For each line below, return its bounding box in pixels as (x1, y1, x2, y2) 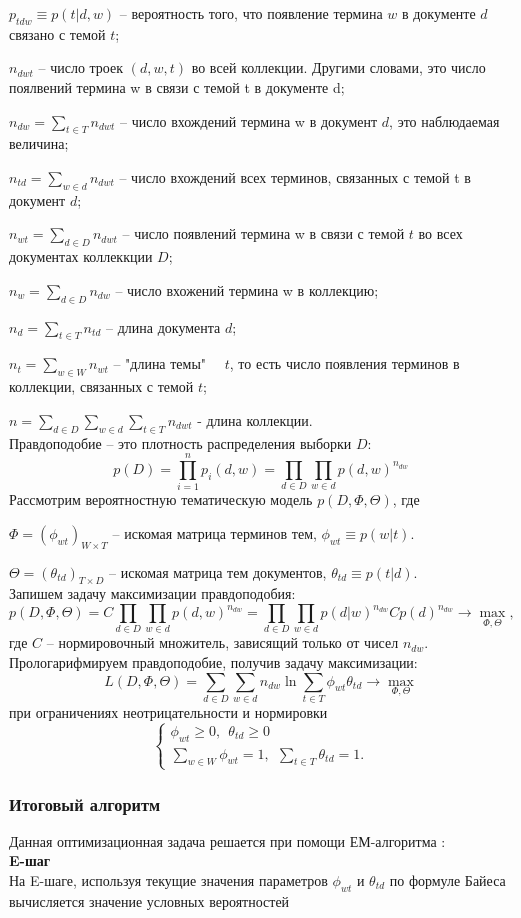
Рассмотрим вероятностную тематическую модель (9, 489, 313, 510)
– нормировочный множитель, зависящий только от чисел (46, 632, 399, 653)
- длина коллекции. (197, 409, 313, 430)
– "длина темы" (113, 353, 207, 374)
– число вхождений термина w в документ (120, 110, 378, 131)
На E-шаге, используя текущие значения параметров (9, 870, 328, 891)
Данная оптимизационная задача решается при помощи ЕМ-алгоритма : (9, 830, 446, 851)
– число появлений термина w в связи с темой (122, 223, 405, 244)
